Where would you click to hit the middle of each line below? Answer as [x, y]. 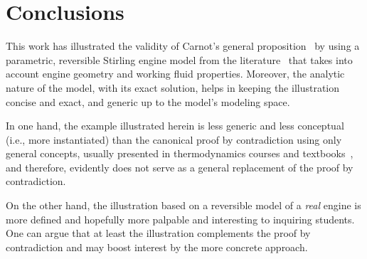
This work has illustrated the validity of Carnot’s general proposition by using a [183, 46]
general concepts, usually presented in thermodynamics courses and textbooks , [180, 153]
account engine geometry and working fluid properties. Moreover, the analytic [175, 74]
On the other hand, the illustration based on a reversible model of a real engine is [183, 205]
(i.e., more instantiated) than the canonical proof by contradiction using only [174, 139]
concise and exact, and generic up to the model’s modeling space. [148, 101]
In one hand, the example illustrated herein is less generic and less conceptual [175, 126]
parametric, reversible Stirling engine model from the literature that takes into [179, 59]
